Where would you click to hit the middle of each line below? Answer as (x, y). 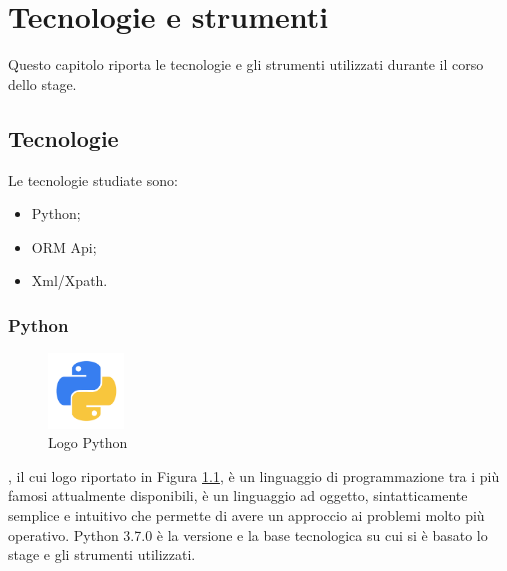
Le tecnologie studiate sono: (93, 179)
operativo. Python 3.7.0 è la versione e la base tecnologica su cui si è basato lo (248, 534)
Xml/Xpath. (69, 280)
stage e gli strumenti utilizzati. (102, 554)
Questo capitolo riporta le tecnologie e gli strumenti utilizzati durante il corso (246, 64)
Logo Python (88, 442)
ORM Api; (64, 246)
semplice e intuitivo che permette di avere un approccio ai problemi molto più (246, 515)
